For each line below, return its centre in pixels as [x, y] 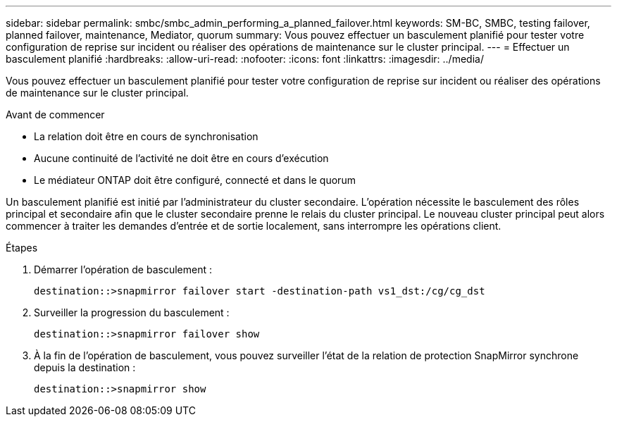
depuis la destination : [85, 367]
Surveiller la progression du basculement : [132, 312]
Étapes [22, 248]
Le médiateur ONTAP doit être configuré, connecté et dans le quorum [195, 180]
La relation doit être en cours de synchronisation [146, 136]
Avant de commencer [55, 114]
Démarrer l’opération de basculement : [123, 269]
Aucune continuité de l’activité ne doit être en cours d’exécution [181, 158]
